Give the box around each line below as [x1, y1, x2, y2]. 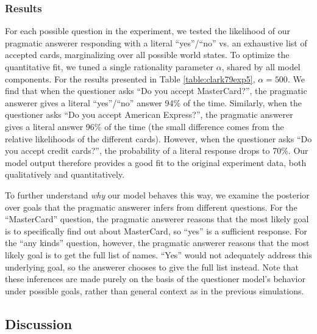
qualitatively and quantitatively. [5, 168, 125, 181]
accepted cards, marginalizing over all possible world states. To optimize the [5, 48, 290, 61]
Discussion [5, 314, 73, 333]
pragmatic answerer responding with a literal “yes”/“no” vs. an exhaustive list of [5, 36, 307, 49]
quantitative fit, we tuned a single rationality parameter [5, 60, 214, 73]
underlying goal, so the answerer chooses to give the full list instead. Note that [5, 260, 299, 273]
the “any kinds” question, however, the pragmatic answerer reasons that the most [5, 236, 310, 249]
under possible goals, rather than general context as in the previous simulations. [5, 284, 304, 297]
